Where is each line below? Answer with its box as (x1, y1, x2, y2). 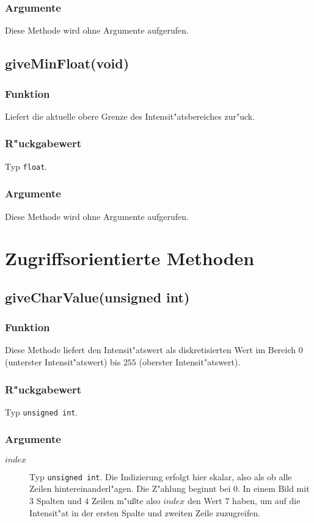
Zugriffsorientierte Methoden (5, 246, 255, 271)
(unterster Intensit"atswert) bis (5, 356, 121, 368)
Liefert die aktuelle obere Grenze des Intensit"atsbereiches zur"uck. (5, 109, 255, 122)
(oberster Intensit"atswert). (139, 356, 241, 368)
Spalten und (36, 494, 82, 507)
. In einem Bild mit (237, 482, 310, 495)
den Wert (187, 494, 222, 507)
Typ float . (5, 159, 48, 172)
